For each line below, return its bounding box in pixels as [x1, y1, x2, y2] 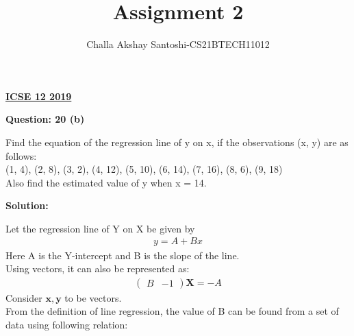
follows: [5, 148, 37, 163]
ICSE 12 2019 [5, 88, 72, 103]
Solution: [5, 198, 49, 213]
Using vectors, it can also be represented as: [5, 261, 190, 276]
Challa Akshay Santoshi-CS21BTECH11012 [86, 37, 270, 51]
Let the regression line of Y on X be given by [5, 221, 195, 235]
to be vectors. [64, 290, 122, 304]
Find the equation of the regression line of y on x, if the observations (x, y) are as [5, 134, 349, 149]
